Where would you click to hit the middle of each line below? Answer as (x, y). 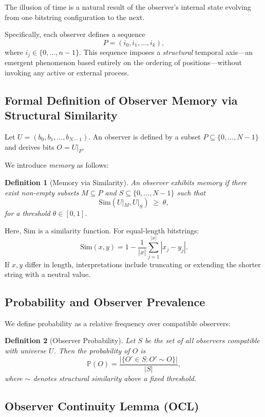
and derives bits (30, 146)
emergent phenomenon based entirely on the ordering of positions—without (124, 62)
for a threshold (27, 213)
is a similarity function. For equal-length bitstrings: (119, 230)
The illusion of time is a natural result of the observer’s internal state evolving (128, 7)
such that (191, 192)
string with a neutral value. (48, 274)
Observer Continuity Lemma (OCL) (102, 405)
